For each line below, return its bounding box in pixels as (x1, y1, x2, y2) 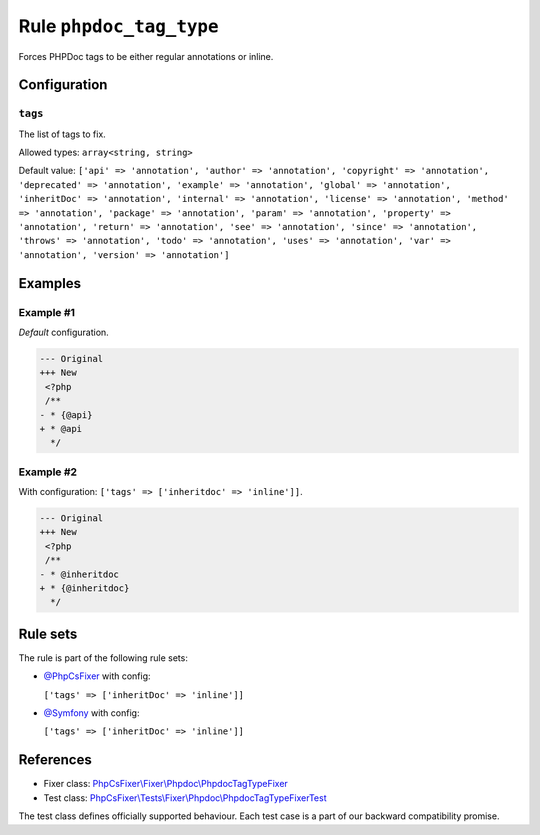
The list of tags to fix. (18, 128, 107, 140)
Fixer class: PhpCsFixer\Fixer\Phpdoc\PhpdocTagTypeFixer (43, 778, 289, 790)
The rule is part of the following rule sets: (18, 651, 189, 664)
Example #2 (18, 465, 78, 479)
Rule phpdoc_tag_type (18, 15, 219, 37)
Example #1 (18, 305, 75, 319)
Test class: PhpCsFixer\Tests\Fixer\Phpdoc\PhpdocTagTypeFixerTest (43, 791, 327, 804)
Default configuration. (18, 326, 109, 338)
